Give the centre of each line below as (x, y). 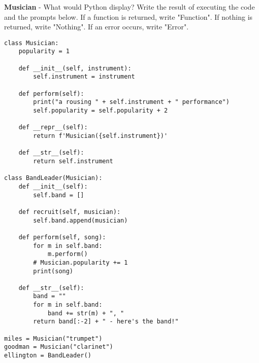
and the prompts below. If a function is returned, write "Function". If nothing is (128, 16)
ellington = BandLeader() (48, 356)
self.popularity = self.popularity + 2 (101, 111)
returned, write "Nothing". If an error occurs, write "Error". (96, 27)
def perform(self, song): (62, 237)
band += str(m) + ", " (86, 313)
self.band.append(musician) (80, 220)
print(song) (53, 271)
